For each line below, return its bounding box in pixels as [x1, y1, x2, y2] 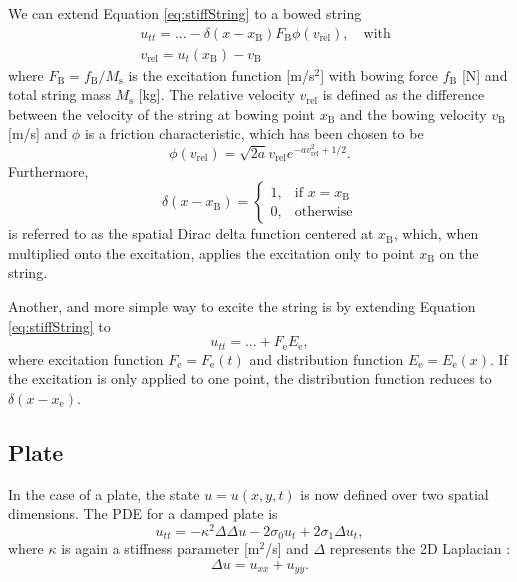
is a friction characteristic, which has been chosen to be [84, 123, 424, 144]
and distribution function [249, 348, 404, 369]
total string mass [8, 84, 111, 105]
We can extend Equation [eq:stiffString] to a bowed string [8, 3, 362, 23]
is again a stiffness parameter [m [61, 538, 260, 559]
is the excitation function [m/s [128, 64, 315, 85]
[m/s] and [8, 123, 68, 144]
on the [439, 242, 479, 263]
